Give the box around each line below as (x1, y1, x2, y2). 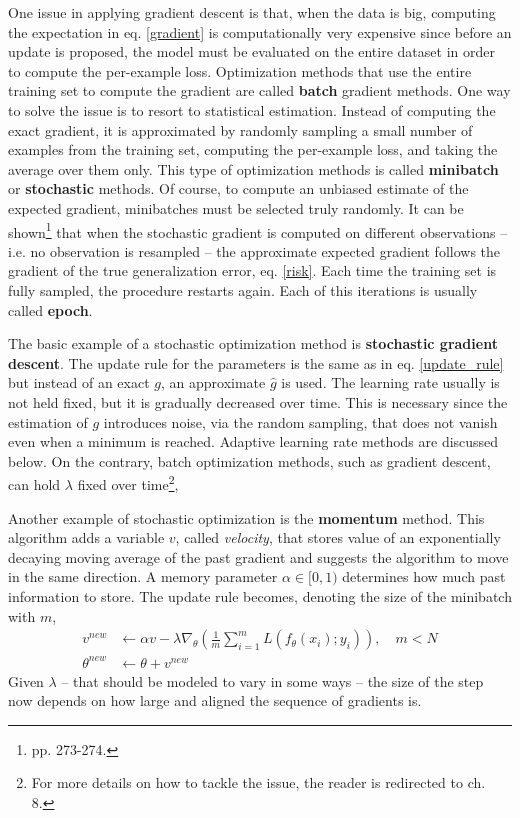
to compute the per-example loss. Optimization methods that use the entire (8, 60, 472, 81)
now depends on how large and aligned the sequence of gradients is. (8, 690, 422, 711)
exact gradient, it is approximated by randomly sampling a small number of (8, 119, 473, 140)
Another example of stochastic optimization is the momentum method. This (8, 507, 485, 528)
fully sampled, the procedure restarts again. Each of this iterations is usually (8, 279, 478, 300)
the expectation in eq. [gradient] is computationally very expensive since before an (8, 21, 512, 42)
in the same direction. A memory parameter (8, 566, 278, 587)
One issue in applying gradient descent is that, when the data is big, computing (8, 2, 496, 22)
